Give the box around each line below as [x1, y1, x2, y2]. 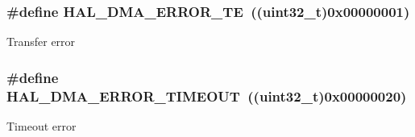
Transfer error [6, 33, 76, 50]
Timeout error [6, 117, 77, 134]
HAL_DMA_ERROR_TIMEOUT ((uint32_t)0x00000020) [6, 85, 407, 106]
